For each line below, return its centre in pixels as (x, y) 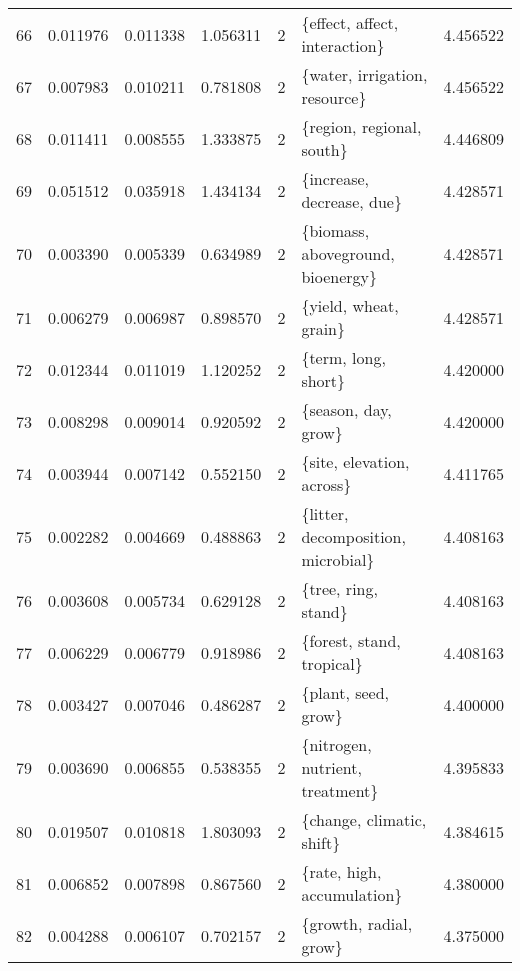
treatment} (340, 790)
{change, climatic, (364, 819)
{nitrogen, (336, 744)
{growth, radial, (357, 923)
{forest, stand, (351, 640)
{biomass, (335, 230)
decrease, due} (351, 201)
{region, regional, (361, 126)
